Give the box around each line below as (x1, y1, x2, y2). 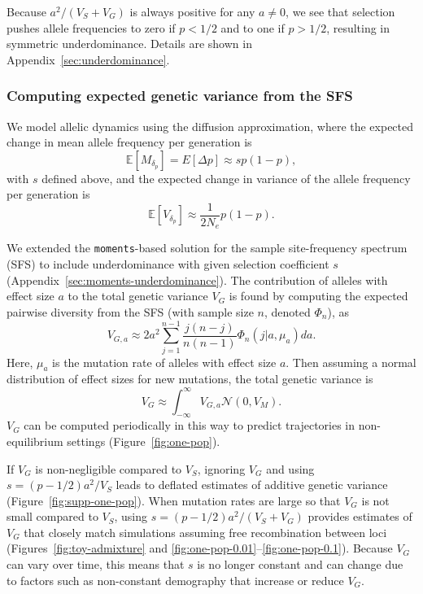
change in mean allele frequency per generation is (7, 133, 252, 151)
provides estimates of (307, 508, 412, 525)
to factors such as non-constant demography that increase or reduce (7, 571, 344, 588)
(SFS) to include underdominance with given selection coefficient (7, 256, 329, 273)
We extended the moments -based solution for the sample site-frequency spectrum (7, 239, 408, 256)
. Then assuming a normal (286, 353, 416, 370)
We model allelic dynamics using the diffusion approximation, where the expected (7, 117, 414, 134)
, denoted (264, 303, 311, 320)
